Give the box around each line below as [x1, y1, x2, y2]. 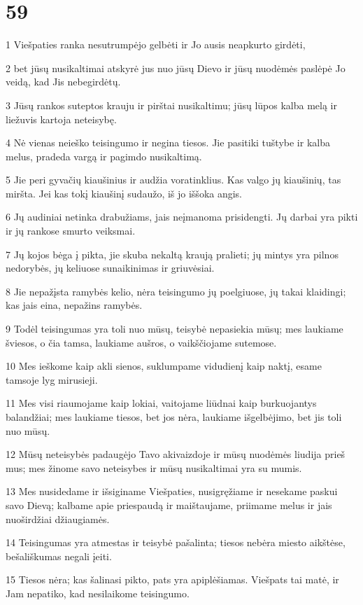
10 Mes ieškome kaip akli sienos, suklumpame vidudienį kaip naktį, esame [6, 359, 322, 373]
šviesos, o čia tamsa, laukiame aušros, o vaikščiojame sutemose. [6, 335, 277, 349]
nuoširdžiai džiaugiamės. [6, 511, 110, 526]
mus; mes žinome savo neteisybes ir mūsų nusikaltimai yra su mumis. [6, 460, 302, 475]
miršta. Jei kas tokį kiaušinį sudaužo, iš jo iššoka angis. [6, 186, 243, 200]
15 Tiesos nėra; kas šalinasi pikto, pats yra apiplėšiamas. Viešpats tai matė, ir [6, 572, 339, 587]
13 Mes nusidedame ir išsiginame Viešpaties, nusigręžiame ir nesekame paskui [6, 484, 338, 499]
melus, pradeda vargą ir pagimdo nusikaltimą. [6, 148, 202, 163]
